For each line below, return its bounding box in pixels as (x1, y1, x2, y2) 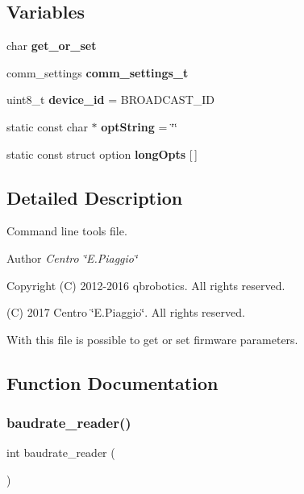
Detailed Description (6, 185, 183, 210)
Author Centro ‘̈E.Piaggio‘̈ (6, 249, 138, 266)
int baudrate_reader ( (6, 444, 115, 461)
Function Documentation (6, 370, 219, 395)
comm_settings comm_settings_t (6, 64, 189, 81)
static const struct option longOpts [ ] (6, 145, 198, 162)
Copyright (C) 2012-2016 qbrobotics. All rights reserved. (6, 276, 285, 293)
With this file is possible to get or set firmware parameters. (6, 330, 298, 347)
